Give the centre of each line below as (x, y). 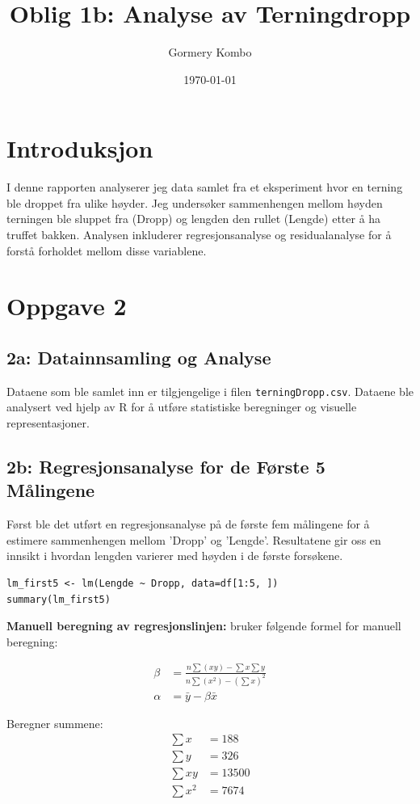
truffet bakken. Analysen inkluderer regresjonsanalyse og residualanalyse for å (199, 235)
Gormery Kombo (210, 52)
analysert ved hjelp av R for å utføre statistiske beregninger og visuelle (182, 407)
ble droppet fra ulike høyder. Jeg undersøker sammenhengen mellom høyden (195, 202)
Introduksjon (80, 148)
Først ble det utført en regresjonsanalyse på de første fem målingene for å (188, 524)
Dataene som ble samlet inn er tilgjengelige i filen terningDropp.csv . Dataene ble (210, 391)
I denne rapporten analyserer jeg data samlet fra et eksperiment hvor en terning (205, 187)
